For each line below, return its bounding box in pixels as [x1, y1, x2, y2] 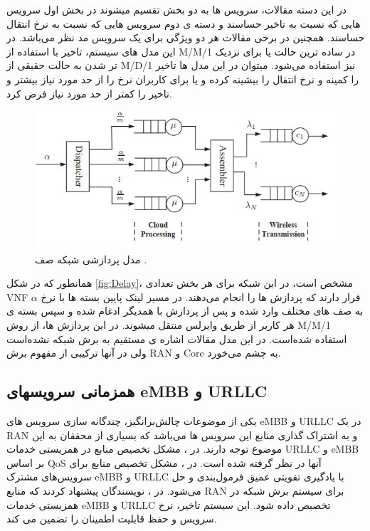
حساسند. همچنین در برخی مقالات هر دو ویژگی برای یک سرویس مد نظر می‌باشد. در [6, 30, 365, 45]
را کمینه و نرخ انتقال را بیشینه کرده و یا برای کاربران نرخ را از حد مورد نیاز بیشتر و [6, 71, 359, 86]
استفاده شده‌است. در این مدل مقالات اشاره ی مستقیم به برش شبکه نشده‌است [6, 331, 347, 346]
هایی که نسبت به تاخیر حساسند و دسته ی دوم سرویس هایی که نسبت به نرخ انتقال [6, 16, 361, 31]
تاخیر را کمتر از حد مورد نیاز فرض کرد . [6, 85, 172, 100]
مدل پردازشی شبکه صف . [35, 251, 147, 266]
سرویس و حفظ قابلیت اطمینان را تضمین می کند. [6, 511, 217, 526]
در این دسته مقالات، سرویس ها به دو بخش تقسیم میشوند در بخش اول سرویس [6, 2, 347, 16]
